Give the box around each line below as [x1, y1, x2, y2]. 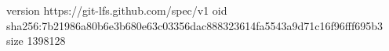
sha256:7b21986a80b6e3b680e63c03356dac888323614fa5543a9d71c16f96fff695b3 [6, 17, 383, 33]
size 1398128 [6, 32, 66, 49]
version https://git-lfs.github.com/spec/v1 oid [6, 2, 227, 18]
